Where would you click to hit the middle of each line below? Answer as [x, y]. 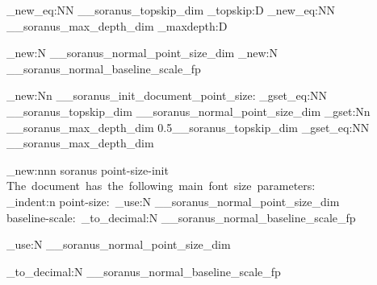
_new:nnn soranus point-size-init [88, 169]
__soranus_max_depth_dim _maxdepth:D [117, 25]
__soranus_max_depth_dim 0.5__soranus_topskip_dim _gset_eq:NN [188, 127]
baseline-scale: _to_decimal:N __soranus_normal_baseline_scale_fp [181, 217]
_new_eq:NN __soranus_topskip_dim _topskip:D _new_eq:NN [171, 10]
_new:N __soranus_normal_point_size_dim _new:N [142, 53]
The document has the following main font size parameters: [161, 186]
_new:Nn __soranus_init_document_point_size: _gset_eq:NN [167, 95]
